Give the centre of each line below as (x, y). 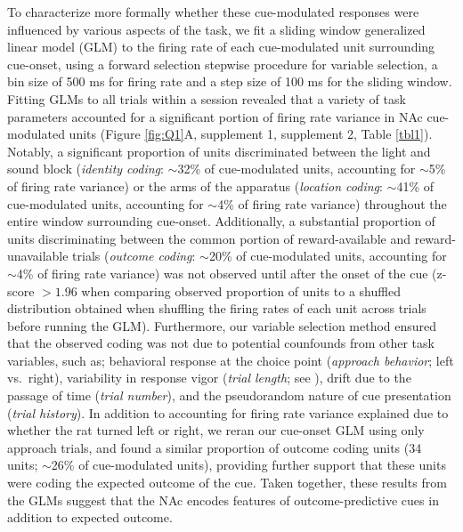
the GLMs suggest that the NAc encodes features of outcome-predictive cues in (223, 500)
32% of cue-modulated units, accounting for (296, 169)
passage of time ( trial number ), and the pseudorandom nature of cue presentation (229, 395)
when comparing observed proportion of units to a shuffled (241, 290)
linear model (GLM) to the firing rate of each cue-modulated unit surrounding (221, 47)
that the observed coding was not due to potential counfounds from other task (221, 343)
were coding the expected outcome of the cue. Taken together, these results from (227, 483)
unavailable (38, 256)
